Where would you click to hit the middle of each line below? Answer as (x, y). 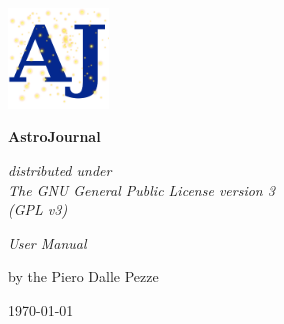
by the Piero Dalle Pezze (83, 276)
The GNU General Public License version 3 (141, 189)
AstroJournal (54, 136)
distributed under (60, 169)
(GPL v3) (38, 209)
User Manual (47, 242)
